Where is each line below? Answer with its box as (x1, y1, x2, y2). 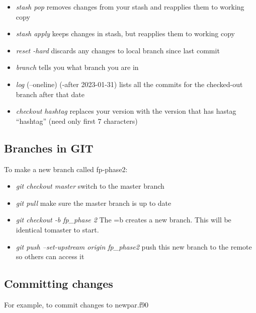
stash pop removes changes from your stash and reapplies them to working (16, 2, 244, 12)
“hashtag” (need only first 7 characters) (16, 115, 138, 126)
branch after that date (16, 89, 85, 99)
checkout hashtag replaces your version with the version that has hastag (16, 106, 236, 116)
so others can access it (16, 251, 84, 262)
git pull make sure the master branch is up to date (16, 197, 172, 208)
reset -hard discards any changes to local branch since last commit (16, 45, 220, 55)
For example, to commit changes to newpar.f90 (4, 299, 148, 309)
